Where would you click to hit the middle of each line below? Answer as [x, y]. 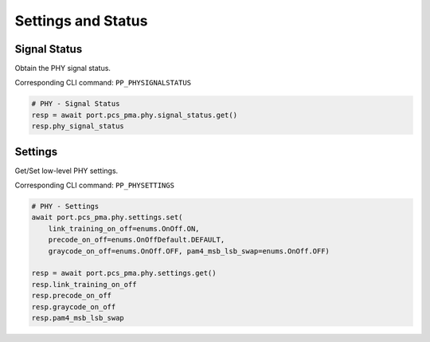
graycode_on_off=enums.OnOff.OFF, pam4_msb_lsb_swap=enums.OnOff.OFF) [189, 251]
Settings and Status [81, 21]
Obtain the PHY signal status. [63, 69]
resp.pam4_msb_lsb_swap [78, 318]
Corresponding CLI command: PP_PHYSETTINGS [95, 185]
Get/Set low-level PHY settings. [66, 171]
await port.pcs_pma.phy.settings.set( [107, 218]
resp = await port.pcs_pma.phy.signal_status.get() [135, 115]
